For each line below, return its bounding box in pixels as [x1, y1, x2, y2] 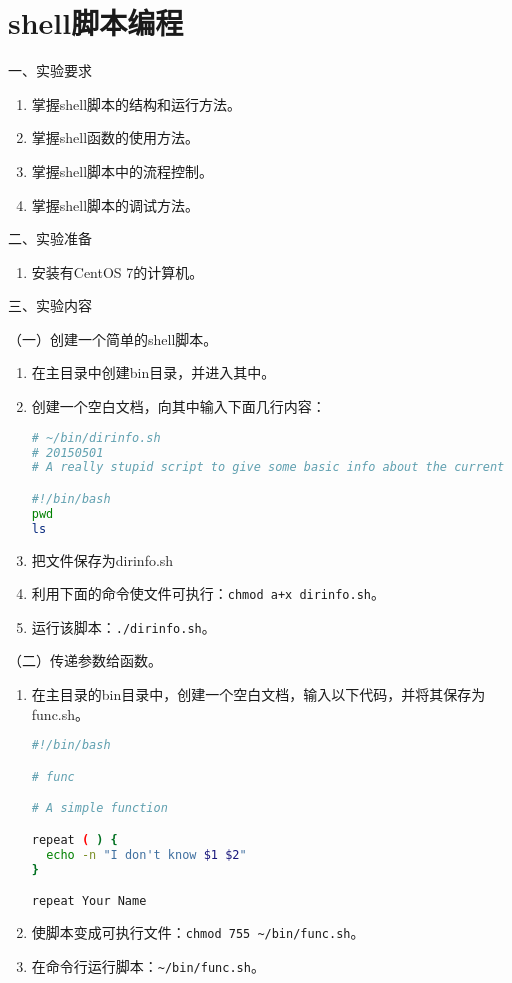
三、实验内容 [8, 295, 92, 316]
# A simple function [31, 801, 168, 816]
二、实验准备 [8, 228, 92, 249]
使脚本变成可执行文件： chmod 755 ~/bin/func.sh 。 [31, 922, 365, 942]
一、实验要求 [8, 60, 92, 81]
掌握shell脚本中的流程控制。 [31, 160, 214, 181]
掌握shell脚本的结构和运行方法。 [31, 93, 242, 114]
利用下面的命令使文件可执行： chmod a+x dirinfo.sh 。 [31, 583, 385, 604]
